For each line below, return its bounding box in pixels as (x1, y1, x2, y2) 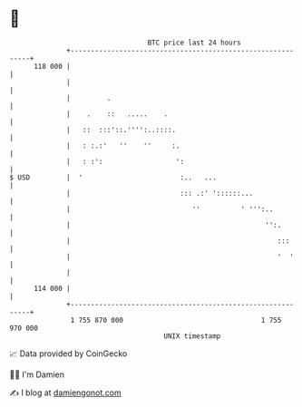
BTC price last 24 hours (147, 38, 242, 47)
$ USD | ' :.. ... (9, 172, 218, 182)
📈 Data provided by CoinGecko (9, 348, 128, 359)
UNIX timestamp (163, 331, 221, 341)
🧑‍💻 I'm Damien (9, 369, 65, 380)
